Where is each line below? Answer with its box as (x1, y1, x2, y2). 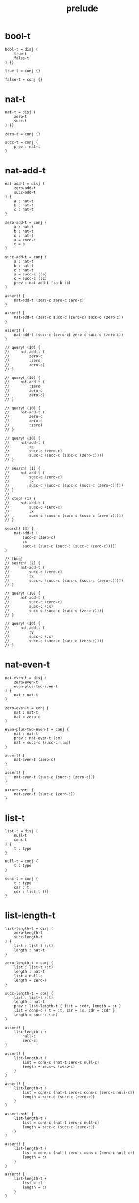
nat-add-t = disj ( (5, 181, 45, 186)
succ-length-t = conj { (5, 991, 54, 996)
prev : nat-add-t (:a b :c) (14, 280, 71, 285)
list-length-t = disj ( (5, 926, 54, 931)
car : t (14, 885, 29, 890)
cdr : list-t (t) (14, 889, 49, 894)
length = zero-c (14, 978, 47, 983)
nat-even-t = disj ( (5, 675, 47, 680)
